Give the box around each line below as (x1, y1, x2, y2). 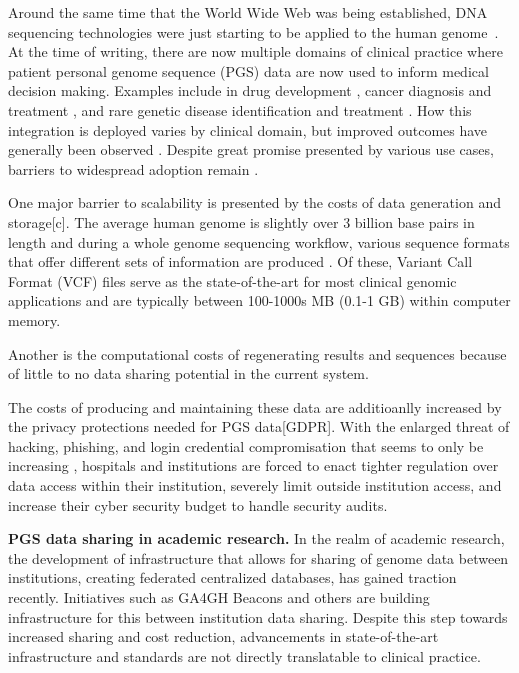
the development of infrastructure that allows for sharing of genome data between (8, 547, 509, 568)
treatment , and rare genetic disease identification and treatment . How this (8, 99, 472, 120)
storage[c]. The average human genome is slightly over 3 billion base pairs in (8, 211, 475, 232)
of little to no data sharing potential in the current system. (8, 363, 369, 384)
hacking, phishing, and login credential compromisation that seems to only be (8, 435, 484, 456)
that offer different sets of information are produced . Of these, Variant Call (8, 251, 473, 272)
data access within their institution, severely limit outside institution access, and (8, 475, 502, 496)
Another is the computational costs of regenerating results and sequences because (8, 343, 507, 364)
